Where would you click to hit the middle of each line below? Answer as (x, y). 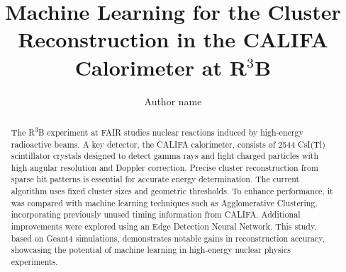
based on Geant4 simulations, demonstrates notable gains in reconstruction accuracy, (168, 238)
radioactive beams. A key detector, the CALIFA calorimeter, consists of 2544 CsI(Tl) (168, 144)
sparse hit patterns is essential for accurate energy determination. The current (155, 179)
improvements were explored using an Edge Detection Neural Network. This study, (164, 226)
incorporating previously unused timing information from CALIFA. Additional (156, 214)
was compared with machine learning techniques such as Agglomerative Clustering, (164, 202)
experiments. (34, 262)
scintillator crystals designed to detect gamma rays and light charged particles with (165, 156)
